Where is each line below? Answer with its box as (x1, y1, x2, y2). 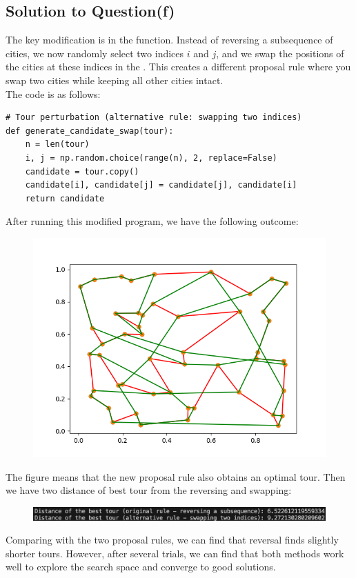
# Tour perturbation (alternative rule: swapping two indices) (6, 112, 302, 123)
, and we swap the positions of (216, 46, 344, 60)
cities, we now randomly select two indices (6, 46, 184, 60)
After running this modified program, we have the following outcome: (6, 214, 299, 228)
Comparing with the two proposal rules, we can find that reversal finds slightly (6, 532, 339, 547)
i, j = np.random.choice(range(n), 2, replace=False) (25, 152, 277, 163)
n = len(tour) (25, 139, 90, 150)
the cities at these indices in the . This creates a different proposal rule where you (6, 59, 351, 74)
